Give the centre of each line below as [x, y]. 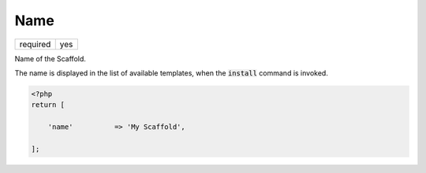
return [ [48, 105]
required [35, 44]
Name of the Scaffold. [50, 58]
